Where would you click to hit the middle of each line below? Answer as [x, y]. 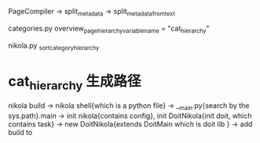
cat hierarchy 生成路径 [75, 82]
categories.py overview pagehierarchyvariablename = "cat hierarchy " [109, 29]
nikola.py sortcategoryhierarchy [54, 46]
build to [20, 132]
